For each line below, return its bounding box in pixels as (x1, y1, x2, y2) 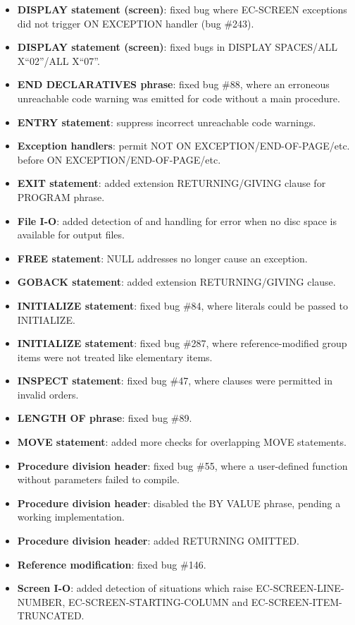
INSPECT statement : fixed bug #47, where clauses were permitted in (17, 373, 332, 388)
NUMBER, (17, 594, 66, 609)
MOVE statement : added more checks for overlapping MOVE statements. (17, 435, 347, 449)
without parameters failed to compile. (17, 472, 180, 487)
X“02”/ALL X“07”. (17, 53, 100, 68)
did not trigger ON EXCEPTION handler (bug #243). (17, 16, 254, 30)
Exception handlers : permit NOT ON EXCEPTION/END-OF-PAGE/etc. (17, 138, 350, 153)
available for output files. (17, 227, 125, 242)
